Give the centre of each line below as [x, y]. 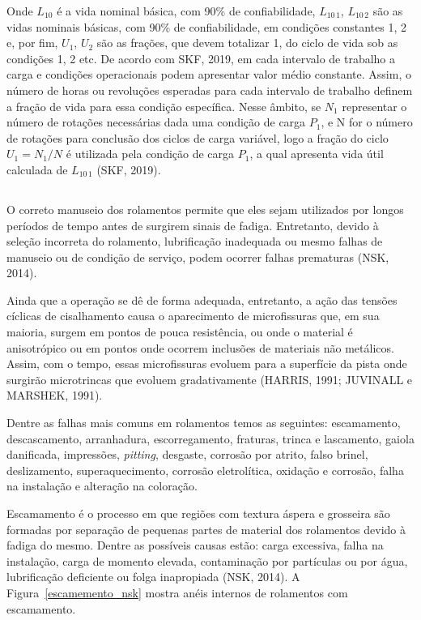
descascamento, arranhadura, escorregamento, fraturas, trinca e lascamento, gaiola [210, 438]
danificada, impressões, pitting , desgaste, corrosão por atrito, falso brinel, [187, 454]
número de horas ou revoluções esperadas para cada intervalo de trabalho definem [210, 90]
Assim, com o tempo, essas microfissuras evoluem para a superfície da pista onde [207, 363]
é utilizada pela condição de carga [150, 154]
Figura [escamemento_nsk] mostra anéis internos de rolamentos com [177, 592]
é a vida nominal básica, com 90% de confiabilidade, [186, 11]
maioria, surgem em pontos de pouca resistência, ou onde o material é [180, 332]
